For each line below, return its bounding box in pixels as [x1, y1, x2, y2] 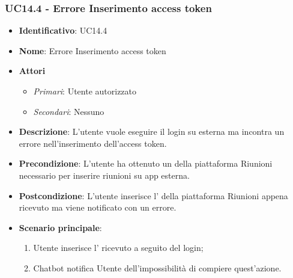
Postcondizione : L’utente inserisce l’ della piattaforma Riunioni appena [19, 189, 288, 202]
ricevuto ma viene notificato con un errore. [19, 201, 177, 214]
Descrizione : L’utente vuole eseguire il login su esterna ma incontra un [19, 125, 285, 138]
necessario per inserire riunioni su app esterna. [19, 168, 190, 181]
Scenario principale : [19, 221, 102, 233]
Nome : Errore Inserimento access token [19, 44, 166, 57]
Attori [19, 64, 46, 77]
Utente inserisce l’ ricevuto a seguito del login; [33, 241, 204, 254]
